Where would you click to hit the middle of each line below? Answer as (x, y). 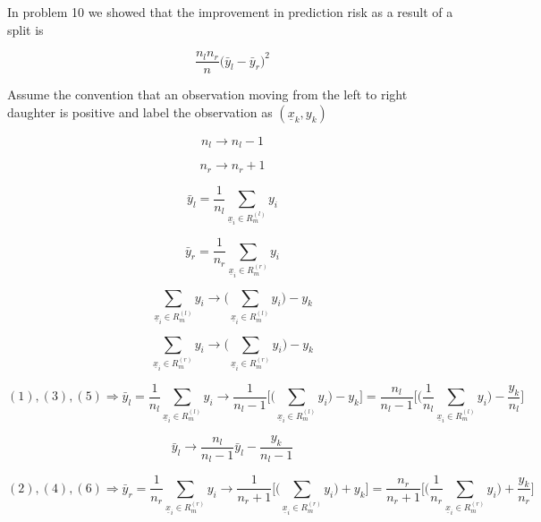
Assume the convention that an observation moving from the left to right (207, 94)
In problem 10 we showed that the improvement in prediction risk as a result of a (230, 12)
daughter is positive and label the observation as (140, 111)
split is (25, 29)
